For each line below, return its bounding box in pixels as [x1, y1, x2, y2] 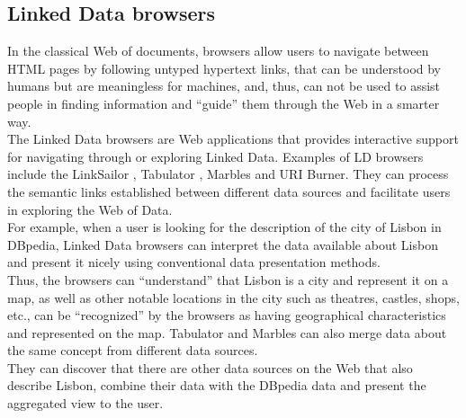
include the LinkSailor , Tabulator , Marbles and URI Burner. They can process [7, 165, 449, 183]
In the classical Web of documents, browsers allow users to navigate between [7, 41, 429, 60]
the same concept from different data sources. [7, 341, 258, 360]
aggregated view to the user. [7, 394, 164, 413]
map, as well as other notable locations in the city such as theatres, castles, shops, [7, 288, 460, 307]
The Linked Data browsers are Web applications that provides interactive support [7, 129, 459, 148]
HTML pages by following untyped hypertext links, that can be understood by [7, 58, 442, 77]
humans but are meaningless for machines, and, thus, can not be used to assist [7, 76, 441, 95]
